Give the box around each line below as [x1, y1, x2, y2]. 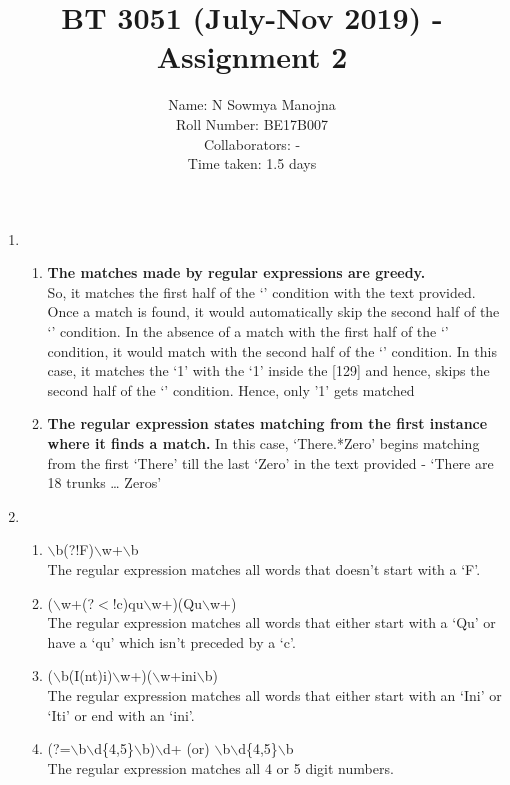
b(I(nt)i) [61, 665, 113, 686]
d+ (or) [163, 738, 210, 759]
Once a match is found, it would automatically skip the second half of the [47, 301, 500, 322]
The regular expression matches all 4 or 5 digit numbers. [47, 757, 394, 778]
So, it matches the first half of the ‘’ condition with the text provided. [47, 281, 476, 302]
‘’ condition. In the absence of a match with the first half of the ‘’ [47, 321, 449, 342]
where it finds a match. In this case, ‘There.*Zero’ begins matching [47, 433, 480, 454]
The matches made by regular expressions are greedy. [47, 262, 426, 283]
